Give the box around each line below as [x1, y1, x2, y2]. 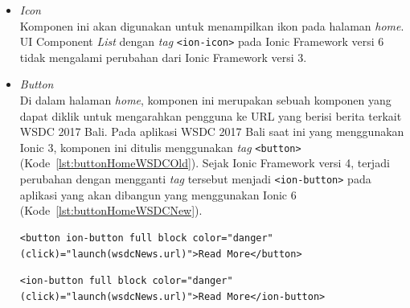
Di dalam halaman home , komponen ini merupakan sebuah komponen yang [19, 92, 392, 109]
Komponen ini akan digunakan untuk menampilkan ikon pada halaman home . [19, 17, 404, 34]
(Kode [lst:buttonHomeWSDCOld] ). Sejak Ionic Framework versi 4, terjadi [19, 154, 390, 171]
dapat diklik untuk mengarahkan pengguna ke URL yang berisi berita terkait [19, 107, 402, 124]
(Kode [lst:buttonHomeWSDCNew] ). [19, 202, 203, 219]
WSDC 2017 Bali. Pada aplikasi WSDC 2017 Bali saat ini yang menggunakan [19, 123, 404, 140]
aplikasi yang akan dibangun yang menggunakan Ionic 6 [19, 186, 297, 203]
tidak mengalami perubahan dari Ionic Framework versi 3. [19, 48, 307, 65]
